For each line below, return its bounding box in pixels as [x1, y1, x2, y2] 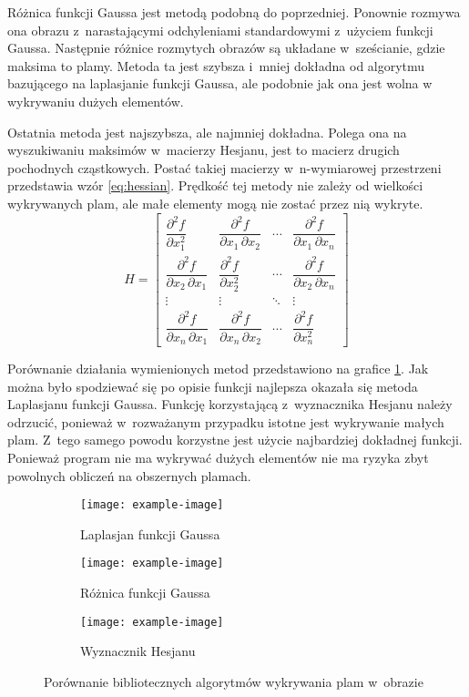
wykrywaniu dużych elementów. [7, 91, 184, 110]
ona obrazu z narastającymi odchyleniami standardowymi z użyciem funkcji [7, 20, 433, 39]
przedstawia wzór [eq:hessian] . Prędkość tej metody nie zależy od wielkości [7, 176, 423, 195]
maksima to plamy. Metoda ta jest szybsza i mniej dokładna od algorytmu [7, 56, 425, 75]
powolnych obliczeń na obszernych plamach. [7, 466, 251, 485]
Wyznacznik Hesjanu [80, 641, 196, 661]
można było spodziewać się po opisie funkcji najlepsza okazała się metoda [7, 376, 418, 395]
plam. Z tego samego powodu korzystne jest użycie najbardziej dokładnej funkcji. [7, 430, 463, 449]
